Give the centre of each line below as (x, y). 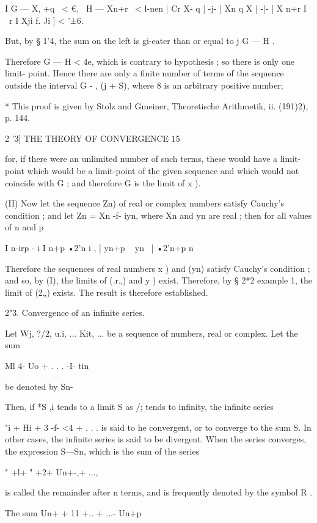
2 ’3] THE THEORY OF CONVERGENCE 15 (93, 138)
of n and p (24, 227)
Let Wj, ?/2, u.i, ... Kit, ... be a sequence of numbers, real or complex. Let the (151, 333)
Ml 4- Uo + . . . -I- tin (47, 366)
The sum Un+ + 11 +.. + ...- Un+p (73, 512)
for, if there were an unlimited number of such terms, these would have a (141, 159)
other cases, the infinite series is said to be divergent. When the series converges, (156, 439)
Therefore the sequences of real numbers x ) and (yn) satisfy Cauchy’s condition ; (158, 268)
